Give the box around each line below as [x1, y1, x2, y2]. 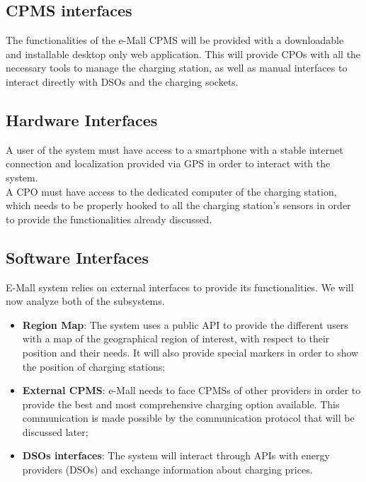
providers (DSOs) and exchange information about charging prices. [22, 462, 313, 477]
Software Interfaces [6, 246, 149, 268]
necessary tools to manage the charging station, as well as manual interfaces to [6, 60, 348, 75]
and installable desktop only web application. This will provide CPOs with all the [6, 46, 361, 61]
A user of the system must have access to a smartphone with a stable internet [6, 142, 343, 157]
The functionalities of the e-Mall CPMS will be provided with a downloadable [6, 33, 344, 47]
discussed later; [22, 424, 88, 439]
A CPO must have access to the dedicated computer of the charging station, [6, 184, 337, 198]
